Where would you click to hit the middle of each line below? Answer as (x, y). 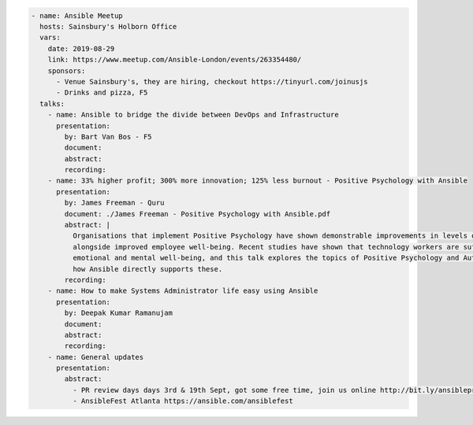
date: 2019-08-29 (81, 48)
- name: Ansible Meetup (77, 15)
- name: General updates (96, 357)
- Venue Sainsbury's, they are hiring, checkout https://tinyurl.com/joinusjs (212, 81)
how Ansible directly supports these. (147, 269)
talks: (52, 103)
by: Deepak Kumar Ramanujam (119, 313)
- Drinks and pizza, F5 (102, 93)
